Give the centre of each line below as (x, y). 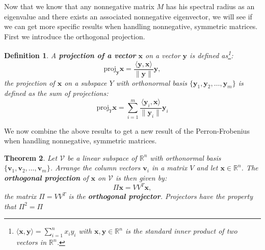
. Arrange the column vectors (95, 168)
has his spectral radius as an (210, 6)
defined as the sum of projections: (56, 93)
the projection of (30, 82)
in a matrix (170, 168)
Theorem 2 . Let (31, 157)
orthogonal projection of (46, 178)
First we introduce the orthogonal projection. (75, 36)
